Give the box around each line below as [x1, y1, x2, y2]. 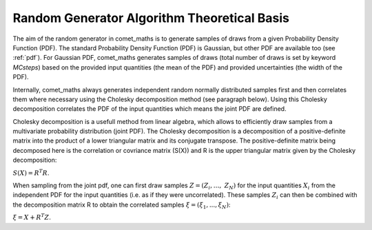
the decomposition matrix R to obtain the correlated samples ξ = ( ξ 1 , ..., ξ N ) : [12, 200, 231, 210]
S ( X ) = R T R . [12, 167, 50, 177]
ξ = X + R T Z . [12, 212, 51, 222]
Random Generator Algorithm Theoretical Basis [12, 10, 289, 25]
